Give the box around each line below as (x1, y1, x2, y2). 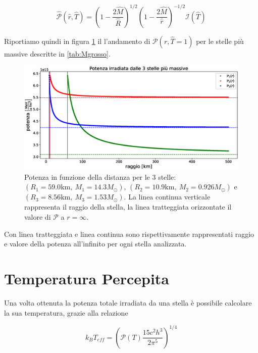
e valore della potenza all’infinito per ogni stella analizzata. (4, 238, 187, 249)
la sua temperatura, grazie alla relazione (4, 307, 128, 318)
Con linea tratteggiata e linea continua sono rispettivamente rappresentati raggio (4, 228, 254, 239)
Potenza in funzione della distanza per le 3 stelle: (24, 171, 176, 182)
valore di (24, 212, 51, 222)
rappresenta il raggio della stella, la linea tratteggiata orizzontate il (24, 201, 232, 212)
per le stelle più (196, 35, 244, 46)
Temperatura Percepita (4, 268, 170, 289)
